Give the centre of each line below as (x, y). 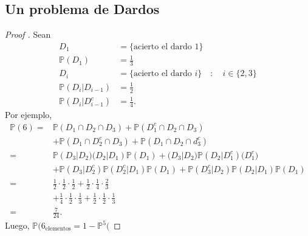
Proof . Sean (28, 34)
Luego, (17, 225)
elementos (58, 229)
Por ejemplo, (29, 115)
